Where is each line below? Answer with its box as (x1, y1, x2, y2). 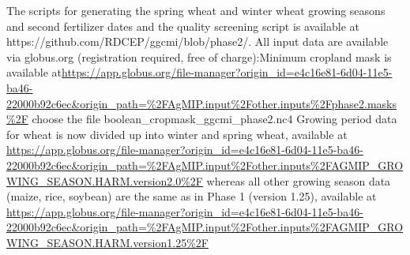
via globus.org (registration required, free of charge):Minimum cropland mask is (6, 48, 392, 65)
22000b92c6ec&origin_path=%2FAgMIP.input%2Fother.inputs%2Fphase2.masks (6, 95, 397, 111)
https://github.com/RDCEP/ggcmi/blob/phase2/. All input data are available (6, 33, 389, 50)
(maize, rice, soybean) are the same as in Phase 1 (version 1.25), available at (6, 188, 377, 204)
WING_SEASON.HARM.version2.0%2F (6, 172, 203, 189)
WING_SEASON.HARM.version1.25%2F (6, 234, 209, 250)
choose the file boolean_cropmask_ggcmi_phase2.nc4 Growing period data (32, 111, 397, 127)
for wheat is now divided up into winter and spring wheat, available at (6, 126, 348, 142)
